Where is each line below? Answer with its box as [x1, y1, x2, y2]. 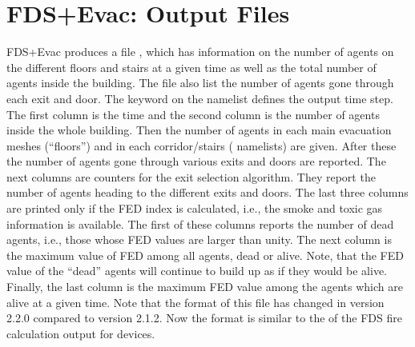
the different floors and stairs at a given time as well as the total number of [6, 58, 377, 75]
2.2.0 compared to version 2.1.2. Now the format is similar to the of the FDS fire [6, 309, 402, 326]
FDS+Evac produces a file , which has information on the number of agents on [6, 43, 394, 60]
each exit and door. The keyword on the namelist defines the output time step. [6, 90, 393, 106]
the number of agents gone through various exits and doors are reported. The [6, 153, 386, 170]
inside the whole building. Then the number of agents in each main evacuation [6, 122, 392, 138]
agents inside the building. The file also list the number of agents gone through [6, 74, 394, 91]
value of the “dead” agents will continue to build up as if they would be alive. [6, 262, 387, 279]
